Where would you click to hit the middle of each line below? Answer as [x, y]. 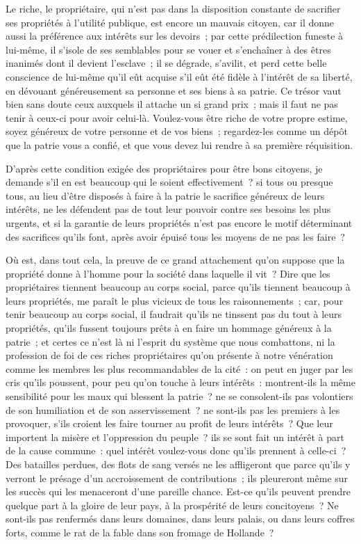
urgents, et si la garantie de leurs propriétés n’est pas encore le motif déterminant [179, 222]
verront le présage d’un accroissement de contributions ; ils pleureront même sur [177, 478]
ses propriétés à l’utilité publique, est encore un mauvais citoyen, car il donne [170, 22]
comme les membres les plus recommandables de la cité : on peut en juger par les [179, 368]
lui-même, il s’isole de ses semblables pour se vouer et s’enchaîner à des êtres [168, 49]
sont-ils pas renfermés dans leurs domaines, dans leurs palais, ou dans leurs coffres [180, 519]
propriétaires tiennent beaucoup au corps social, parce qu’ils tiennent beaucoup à [178, 287]
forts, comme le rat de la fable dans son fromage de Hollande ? [140, 532]
